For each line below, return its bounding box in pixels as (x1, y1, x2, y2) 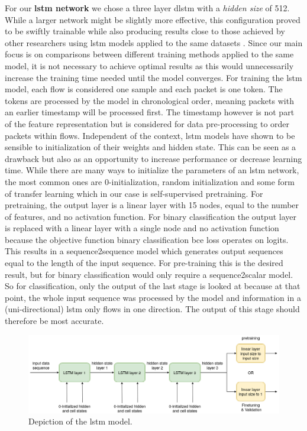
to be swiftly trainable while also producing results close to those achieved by (5, 25, 285, 37)
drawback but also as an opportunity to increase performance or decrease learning (5, 152, 302, 164)
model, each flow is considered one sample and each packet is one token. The (5, 83, 283, 95)
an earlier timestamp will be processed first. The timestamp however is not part (5, 106, 295, 118)
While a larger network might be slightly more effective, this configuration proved (5, 13, 300, 25)
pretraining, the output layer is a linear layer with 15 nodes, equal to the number (5, 199, 299, 211)
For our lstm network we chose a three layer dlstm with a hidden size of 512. (5, 2, 290, 14)
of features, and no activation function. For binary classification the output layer (5, 210, 296, 222)
